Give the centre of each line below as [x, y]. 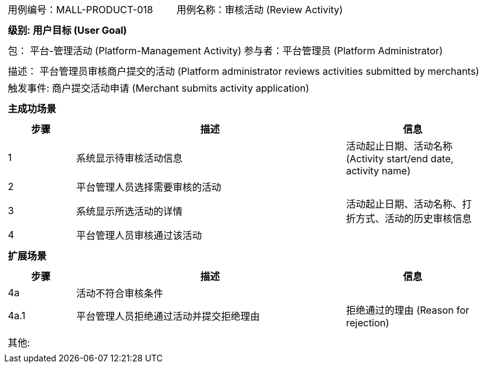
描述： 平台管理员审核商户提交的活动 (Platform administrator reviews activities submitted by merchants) [244, 71]
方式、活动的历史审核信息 [414, 218]
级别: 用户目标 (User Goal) [68, 30]
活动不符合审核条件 [120, 293]
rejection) [368, 323]
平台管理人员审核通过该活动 [139, 235]
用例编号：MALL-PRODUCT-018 [81, 10]
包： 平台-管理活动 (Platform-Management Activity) [125, 51]
